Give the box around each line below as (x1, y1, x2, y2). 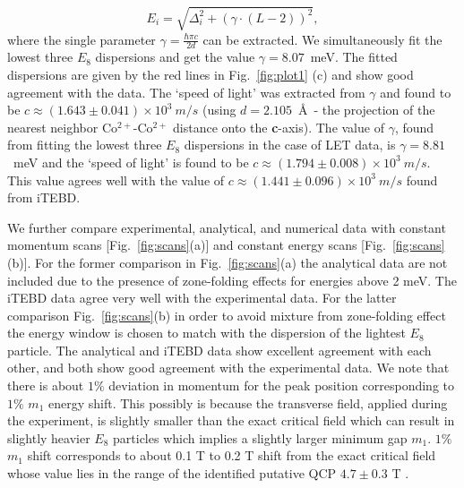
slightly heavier (7, 428, 90, 447)
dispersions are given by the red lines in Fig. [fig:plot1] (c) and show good (7, 64, 414, 83)
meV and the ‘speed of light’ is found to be (13, 152, 249, 171)
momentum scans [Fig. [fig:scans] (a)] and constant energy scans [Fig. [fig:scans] (7, 235, 445, 254)
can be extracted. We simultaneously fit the (202, 30, 443, 48)
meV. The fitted (310, 47, 398, 66)
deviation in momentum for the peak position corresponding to (108, 376, 454, 395)
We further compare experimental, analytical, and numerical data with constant (7, 218, 446, 236)
